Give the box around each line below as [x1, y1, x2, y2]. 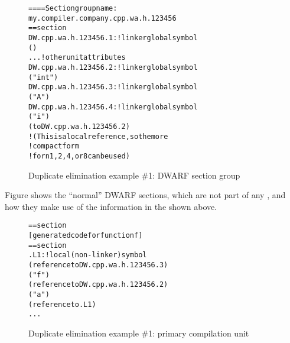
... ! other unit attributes [28, 53, 126, 62]
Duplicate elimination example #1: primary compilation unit [28, 326, 249, 339]
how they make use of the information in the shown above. [5, 200, 217, 212]
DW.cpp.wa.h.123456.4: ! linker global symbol [28, 102, 198, 111]
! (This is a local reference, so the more [28, 132, 168, 141]
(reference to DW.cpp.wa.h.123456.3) [28, 260, 168, 269]
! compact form [28, 142, 79, 151]
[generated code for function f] [28, 231, 143, 240]
